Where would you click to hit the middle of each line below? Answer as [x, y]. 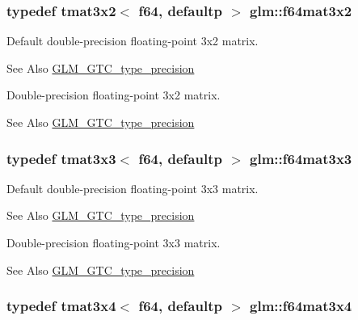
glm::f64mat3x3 [301, 158]
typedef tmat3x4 [61, 306]
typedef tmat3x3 [61, 158]
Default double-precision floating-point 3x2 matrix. [133, 41]
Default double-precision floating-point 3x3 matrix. [133, 188]
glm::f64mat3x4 [301, 306]
